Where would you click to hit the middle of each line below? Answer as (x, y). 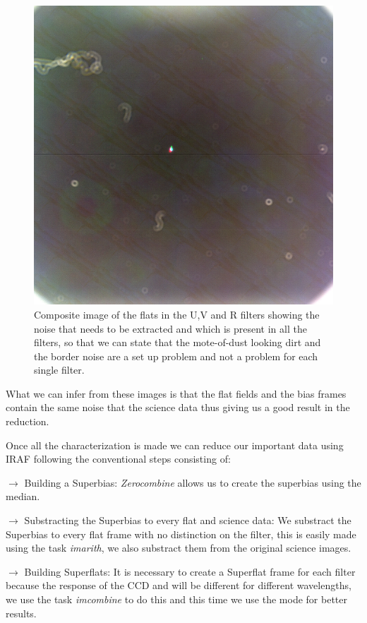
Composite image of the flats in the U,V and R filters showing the (177, 314)
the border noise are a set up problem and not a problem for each (176, 356)
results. (21, 613)
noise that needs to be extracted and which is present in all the (170, 328)
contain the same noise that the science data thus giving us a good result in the (178, 407)
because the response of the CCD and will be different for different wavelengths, (179, 585)
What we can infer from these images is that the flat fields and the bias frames (176, 393)
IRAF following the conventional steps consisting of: (118, 459)
